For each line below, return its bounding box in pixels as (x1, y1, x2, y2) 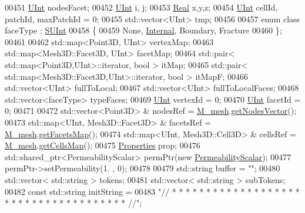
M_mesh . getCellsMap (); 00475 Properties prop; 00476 (5, 139, 200, 151)
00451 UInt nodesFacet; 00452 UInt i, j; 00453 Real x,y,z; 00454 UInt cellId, (5, 1, 278, 13)
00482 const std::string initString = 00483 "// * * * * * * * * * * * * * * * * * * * (5, 185, 300, 197)
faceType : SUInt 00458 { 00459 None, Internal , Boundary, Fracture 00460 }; (5, 24, 282, 36)
